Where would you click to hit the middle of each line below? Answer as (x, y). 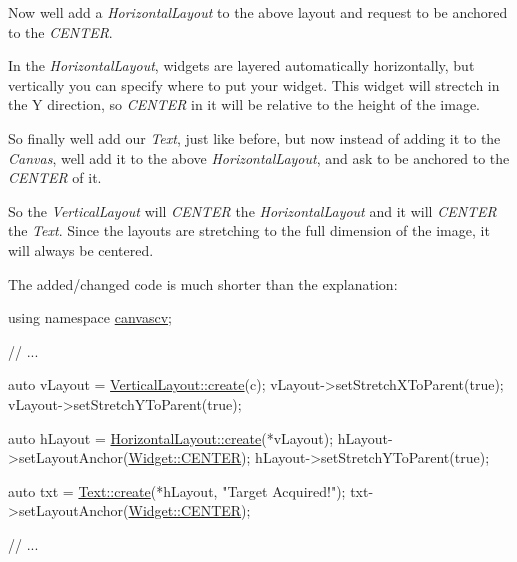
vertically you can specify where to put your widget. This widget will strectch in (254, 84)
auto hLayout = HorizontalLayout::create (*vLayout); (171, 437)
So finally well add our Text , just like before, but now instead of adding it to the (254, 137)
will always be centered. (81, 249)
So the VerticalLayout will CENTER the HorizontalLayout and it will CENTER (252, 210)
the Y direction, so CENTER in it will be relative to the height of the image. (244, 104)
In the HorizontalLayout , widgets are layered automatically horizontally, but (241, 65)
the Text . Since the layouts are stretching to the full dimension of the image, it (249, 230)
